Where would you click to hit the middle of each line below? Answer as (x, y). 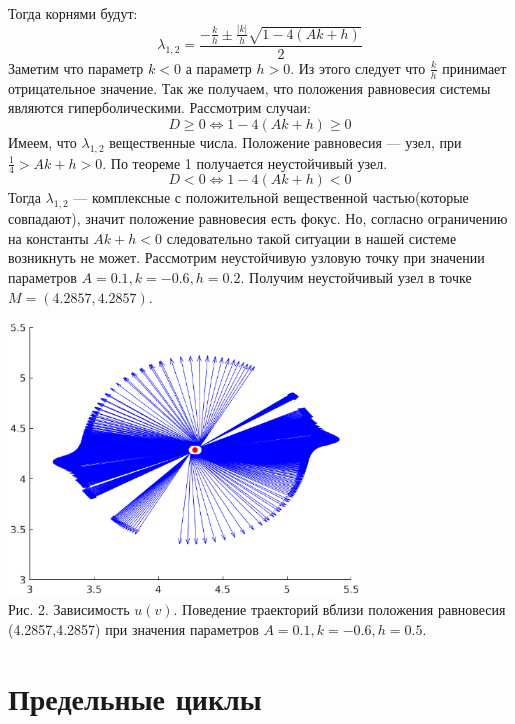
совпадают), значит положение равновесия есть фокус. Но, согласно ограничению (258, 218)
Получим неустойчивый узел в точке (360, 276)
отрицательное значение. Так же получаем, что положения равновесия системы (249, 87)
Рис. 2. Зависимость (69, 609)
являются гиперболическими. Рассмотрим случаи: (159, 107)
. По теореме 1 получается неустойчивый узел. (245, 162)
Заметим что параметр (76, 67)
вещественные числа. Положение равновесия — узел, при (285, 141)
